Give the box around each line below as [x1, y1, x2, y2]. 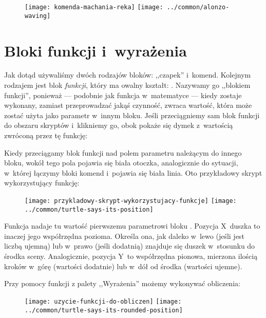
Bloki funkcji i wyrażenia [4, 40, 187, 61]
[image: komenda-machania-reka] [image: [25, 4, 163, 11]
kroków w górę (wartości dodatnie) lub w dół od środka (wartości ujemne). [4, 260, 242, 271]
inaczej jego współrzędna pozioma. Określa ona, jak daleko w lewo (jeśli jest [4, 230, 244, 241]
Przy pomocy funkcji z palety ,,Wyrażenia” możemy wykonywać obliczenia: [4, 278, 240, 289]
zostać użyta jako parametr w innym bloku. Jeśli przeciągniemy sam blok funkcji [4, 109, 260, 120]
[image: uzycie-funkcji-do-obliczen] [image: [25, 297, 182, 305]
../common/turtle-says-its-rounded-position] [25, 306, 183, 314]
